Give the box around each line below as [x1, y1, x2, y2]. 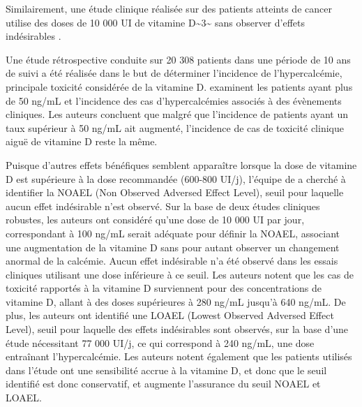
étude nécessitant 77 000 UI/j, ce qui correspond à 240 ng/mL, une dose [6, 335, 315, 350]
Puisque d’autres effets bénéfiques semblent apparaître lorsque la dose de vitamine [6, 157, 357, 172]
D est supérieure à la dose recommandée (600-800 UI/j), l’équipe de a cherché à [6, 171, 346, 186]
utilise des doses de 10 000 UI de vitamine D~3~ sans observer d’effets [6, 15, 305, 29]
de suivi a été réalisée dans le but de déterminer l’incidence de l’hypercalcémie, [6, 66, 342, 80]
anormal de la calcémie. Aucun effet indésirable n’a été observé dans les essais [6, 253, 338, 268]
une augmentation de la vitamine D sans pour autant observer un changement [6, 239, 340, 254]
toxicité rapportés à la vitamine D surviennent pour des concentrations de [6, 281, 322, 295]
